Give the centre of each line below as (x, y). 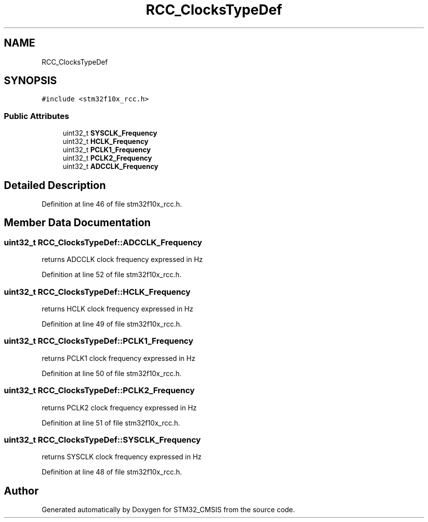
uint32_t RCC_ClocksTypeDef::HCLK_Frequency (97, 292)
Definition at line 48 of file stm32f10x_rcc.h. (112, 472)
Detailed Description (55, 185)
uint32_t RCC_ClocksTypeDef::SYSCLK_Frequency (102, 439)
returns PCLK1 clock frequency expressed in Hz (118, 358)
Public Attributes (37, 116)
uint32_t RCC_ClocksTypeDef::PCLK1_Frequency (99, 341)
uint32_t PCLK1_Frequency (107, 150)
